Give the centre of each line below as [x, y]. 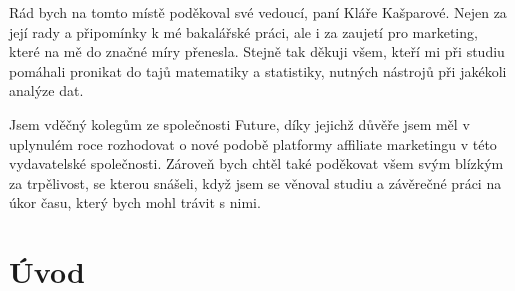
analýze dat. [46, 90]
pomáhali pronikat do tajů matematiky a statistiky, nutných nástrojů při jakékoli [258, 70]
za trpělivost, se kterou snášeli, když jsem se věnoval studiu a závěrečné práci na [255, 182]
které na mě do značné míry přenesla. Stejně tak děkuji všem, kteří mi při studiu [257, 51]
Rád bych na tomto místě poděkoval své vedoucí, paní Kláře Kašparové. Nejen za [258, 12]
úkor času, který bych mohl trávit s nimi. [135, 202]
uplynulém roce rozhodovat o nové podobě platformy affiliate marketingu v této [253, 143]
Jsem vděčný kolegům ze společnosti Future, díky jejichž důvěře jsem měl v [239, 123]
